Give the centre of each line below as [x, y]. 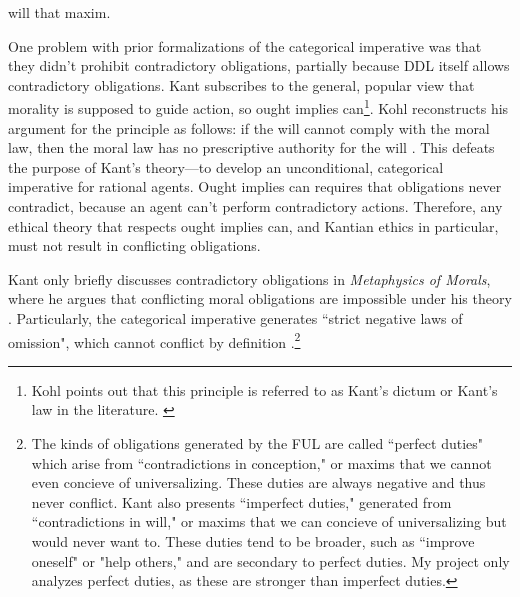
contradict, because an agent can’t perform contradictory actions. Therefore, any [255, 206]
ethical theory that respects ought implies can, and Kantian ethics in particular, [253, 225]
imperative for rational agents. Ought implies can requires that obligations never [255, 186]
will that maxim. [59, 12]
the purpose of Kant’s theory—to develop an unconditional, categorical [226, 166]
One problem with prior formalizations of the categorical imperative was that [245, 45]
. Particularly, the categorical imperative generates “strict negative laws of [235, 317]
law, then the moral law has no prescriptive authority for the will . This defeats [251, 147]
